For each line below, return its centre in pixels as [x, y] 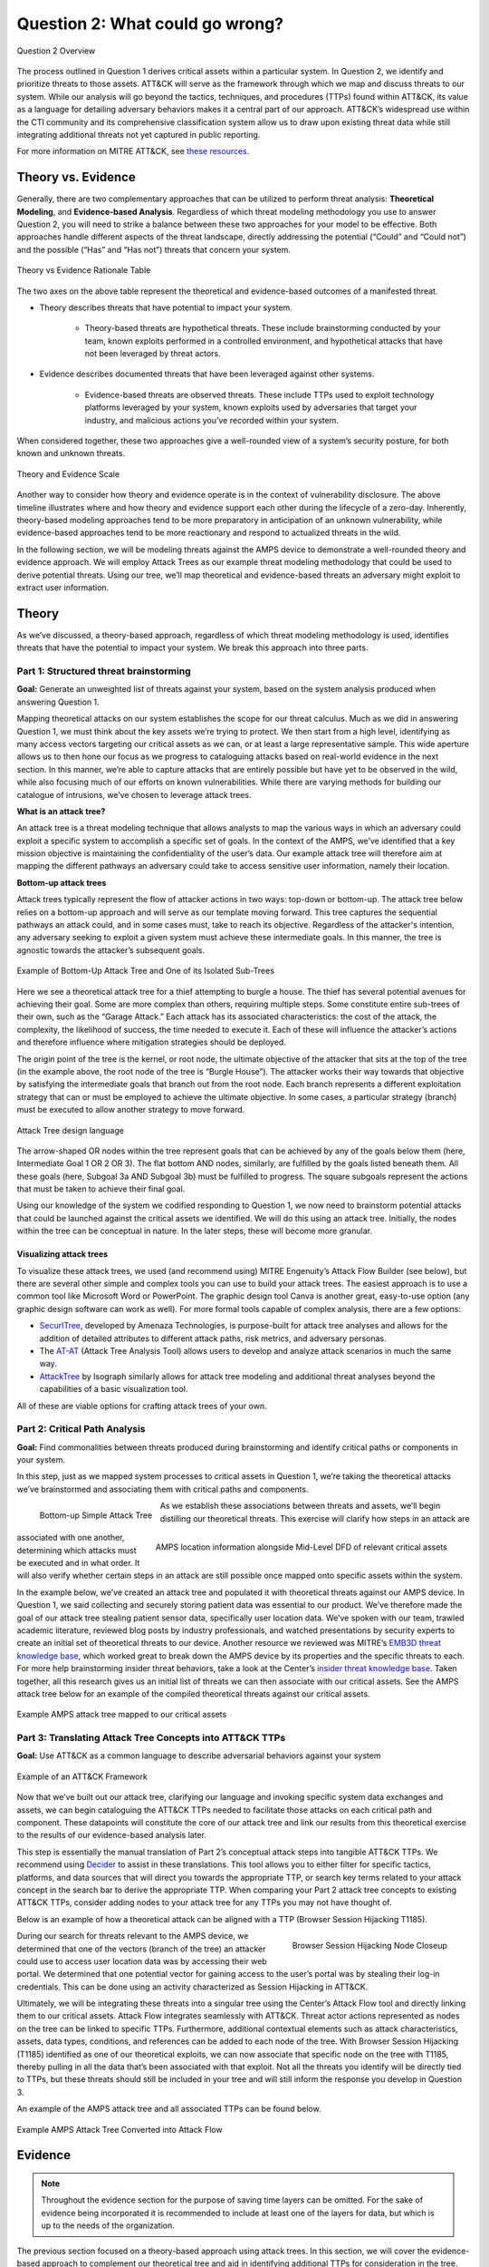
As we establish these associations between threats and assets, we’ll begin [300, 1506]
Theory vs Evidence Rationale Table [84, 270]
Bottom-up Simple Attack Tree [96, 1515]
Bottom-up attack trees [62, 882]
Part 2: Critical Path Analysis [81, 1429]
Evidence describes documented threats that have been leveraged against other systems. [207, 374]
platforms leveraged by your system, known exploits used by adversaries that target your [251, 407]
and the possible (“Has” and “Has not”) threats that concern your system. [154, 249]
